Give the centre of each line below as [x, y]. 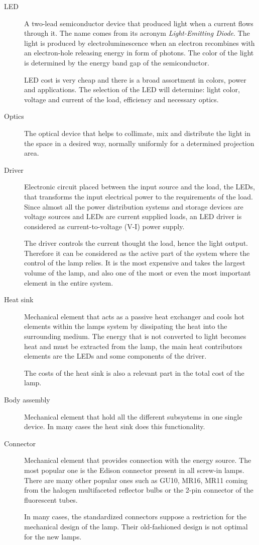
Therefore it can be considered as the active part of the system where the [137, 253]
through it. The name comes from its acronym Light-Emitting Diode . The [137, 33]
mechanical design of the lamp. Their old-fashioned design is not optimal [136, 526]
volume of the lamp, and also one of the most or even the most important [138, 273]
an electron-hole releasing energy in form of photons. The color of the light [139, 53]
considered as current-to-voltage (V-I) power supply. [104, 226]
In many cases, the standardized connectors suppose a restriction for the [135, 517]
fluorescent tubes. [51, 499]
